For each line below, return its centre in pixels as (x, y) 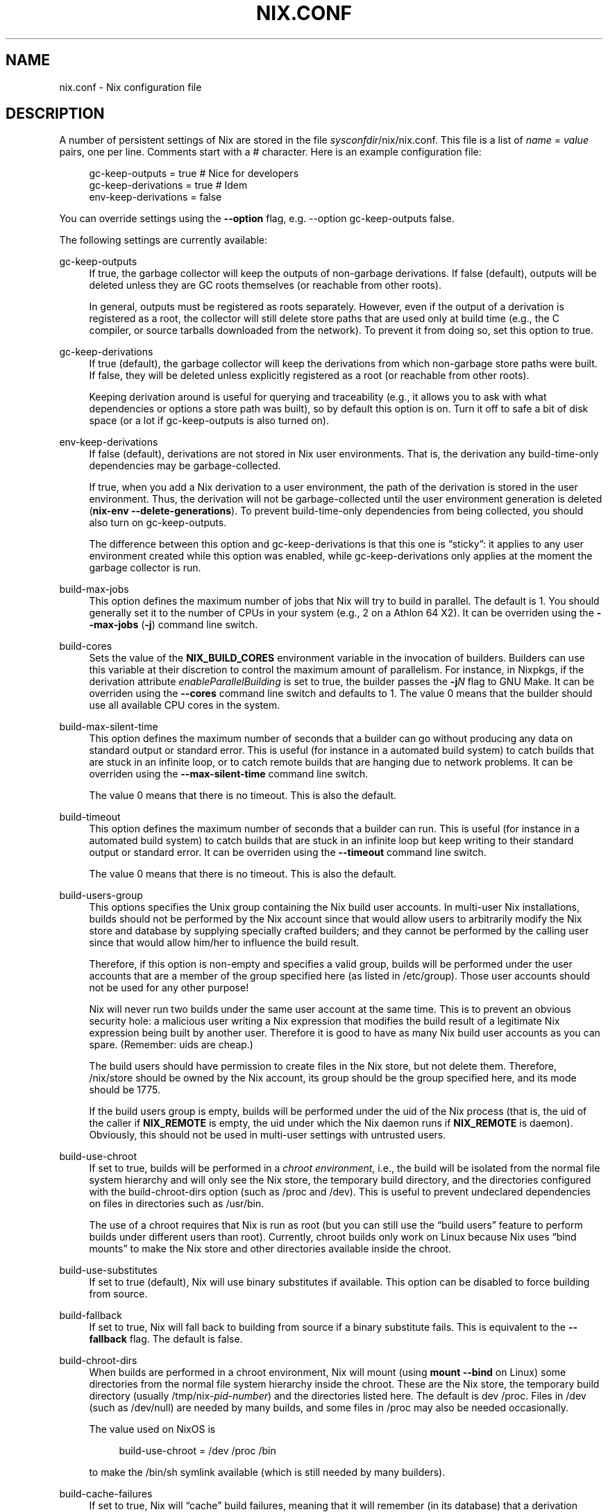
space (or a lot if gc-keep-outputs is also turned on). (209, 421)
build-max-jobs (94, 589)
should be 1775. (125, 1090)
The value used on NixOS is (152, 1429)
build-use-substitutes (108, 1270)
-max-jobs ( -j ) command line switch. (174, 625)
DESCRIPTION (55, 114)
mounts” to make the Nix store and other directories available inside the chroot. (270, 1249)
